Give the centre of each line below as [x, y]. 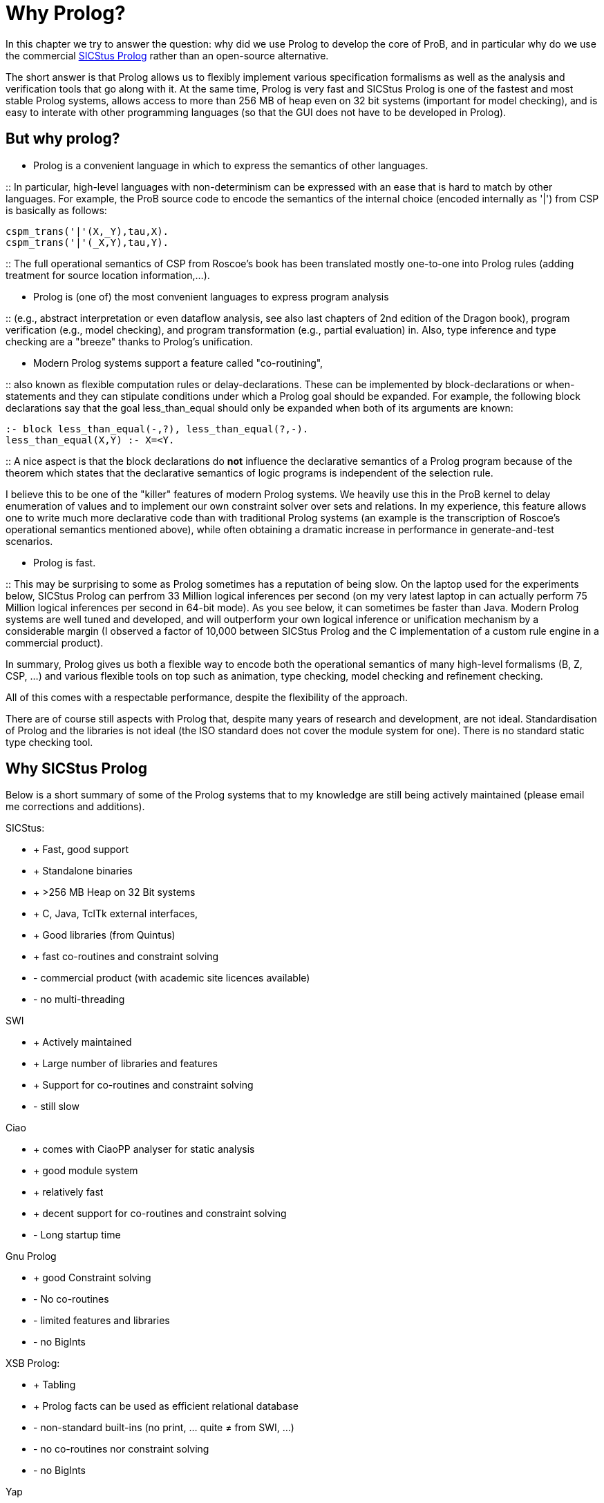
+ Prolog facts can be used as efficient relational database [166, 1406]
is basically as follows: [56, 210]
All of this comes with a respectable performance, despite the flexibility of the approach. [207, 697]
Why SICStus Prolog [76, 769]
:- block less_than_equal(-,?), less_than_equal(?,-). [157, 429]
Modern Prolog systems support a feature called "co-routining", [178, 363]
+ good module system [86, 1171]
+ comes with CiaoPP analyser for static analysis [144, 1149]
